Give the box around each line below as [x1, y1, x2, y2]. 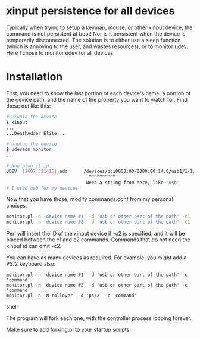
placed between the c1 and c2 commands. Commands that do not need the [6, 236, 190, 243]
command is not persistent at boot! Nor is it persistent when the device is [6, 30, 186, 37]
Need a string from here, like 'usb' [86, 180, 180, 186]
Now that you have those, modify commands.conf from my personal [6, 196, 174, 203]
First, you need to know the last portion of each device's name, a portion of [6, 89, 191, 96]
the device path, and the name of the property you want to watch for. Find [6, 96, 187, 103]
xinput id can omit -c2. [6, 243, 62, 250]
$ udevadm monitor [6, 147, 52, 153]
